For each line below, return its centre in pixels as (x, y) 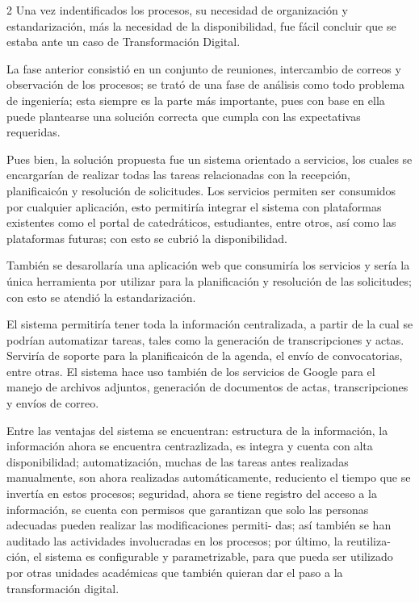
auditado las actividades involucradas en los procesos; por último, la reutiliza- (199, 540)
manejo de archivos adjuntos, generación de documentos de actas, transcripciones (207, 387)
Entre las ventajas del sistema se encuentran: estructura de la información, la (197, 430)
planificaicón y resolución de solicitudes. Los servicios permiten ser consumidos (201, 190)
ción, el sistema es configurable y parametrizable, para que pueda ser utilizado (200, 556)
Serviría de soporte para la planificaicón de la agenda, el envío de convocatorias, (205, 355)
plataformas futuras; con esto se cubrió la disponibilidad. (147, 238)
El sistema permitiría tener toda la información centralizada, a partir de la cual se (210, 324)
